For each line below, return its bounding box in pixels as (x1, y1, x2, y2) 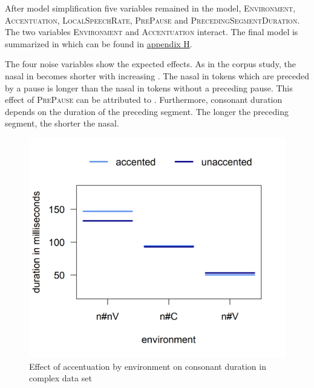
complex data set (29, 372, 92, 384)
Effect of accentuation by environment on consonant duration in (29, 360, 266, 372)
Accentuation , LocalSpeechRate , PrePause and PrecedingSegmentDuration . (5, 13, 300, 26)
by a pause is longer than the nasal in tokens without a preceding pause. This (5, 81, 293, 94)
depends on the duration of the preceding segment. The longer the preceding (5, 105, 289, 117)
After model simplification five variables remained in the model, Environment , (5, 2, 296, 14)
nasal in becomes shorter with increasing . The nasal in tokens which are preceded (5, 69, 310, 82)
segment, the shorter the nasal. (5, 117, 119, 130)
